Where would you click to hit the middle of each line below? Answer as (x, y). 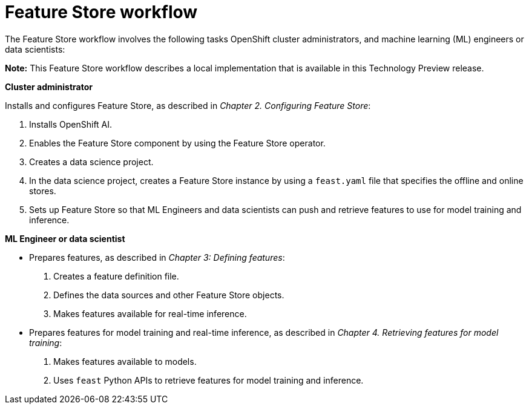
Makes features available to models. (125, 361)
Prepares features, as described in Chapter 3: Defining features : (157, 257)
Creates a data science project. (91, 162)
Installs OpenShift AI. (71, 124)
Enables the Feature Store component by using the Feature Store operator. (177, 143)
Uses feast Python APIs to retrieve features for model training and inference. (209, 380)
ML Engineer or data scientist (65, 238)
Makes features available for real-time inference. (150, 313)
